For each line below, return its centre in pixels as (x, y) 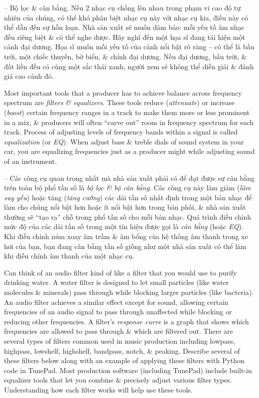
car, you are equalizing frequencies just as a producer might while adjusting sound (129, 151)
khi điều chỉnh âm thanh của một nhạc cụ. (69, 256)
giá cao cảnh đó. (29, 76)
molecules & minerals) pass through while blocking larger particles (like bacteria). (129, 292)
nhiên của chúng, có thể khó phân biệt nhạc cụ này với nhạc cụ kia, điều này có (126, 17)
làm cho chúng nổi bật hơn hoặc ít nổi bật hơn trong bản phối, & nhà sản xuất (125, 207)
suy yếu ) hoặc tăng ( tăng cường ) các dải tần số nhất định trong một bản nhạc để (128, 197)
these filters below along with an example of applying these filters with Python (124, 360)
